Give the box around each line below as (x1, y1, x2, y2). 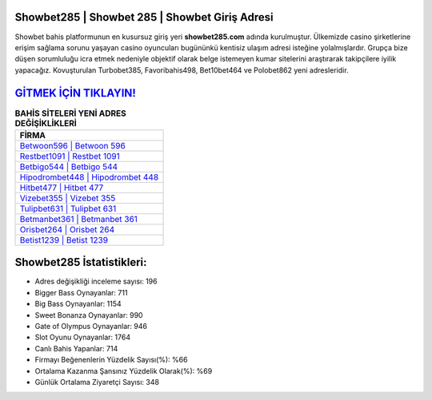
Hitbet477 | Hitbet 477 (19, 182, 104, 193)
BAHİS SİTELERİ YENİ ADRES (14, 108, 127, 119)
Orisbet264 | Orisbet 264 (19, 224, 115, 235)
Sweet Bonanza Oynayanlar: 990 (34, 310, 143, 319)
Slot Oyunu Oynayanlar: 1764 (34, 332, 131, 343)
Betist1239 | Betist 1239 (19, 234, 108, 245)
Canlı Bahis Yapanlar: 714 (34, 343, 118, 353)
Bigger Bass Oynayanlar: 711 (34, 287, 128, 297)
